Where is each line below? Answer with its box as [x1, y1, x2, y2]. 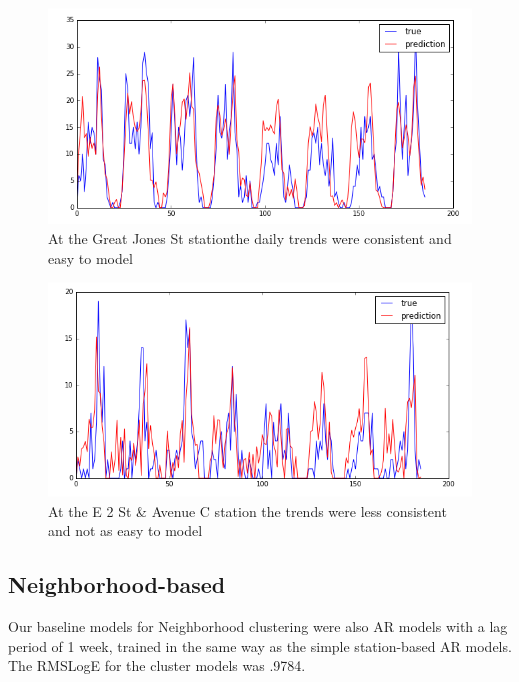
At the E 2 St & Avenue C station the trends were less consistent [48, 500, 447, 521]
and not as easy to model [48, 520, 203, 541]
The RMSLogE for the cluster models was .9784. [8, 655, 306, 676]
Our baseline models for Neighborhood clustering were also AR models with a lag [8, 616, 508, 637]
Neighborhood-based [8, 569, 226, 600]
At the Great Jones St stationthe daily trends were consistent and [48, 227, 452, 248]
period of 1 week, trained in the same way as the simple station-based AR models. [8, 635, 512, 656]
